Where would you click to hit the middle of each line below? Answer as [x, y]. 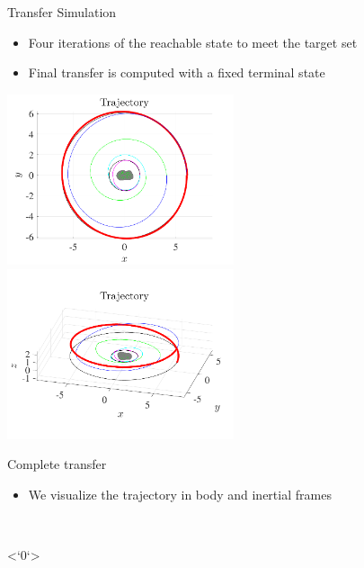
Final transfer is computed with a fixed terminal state [177, 72]
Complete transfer [57, 464]
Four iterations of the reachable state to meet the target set [193, 42]
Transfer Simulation [62, 12]
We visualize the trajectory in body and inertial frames [180, 494]
